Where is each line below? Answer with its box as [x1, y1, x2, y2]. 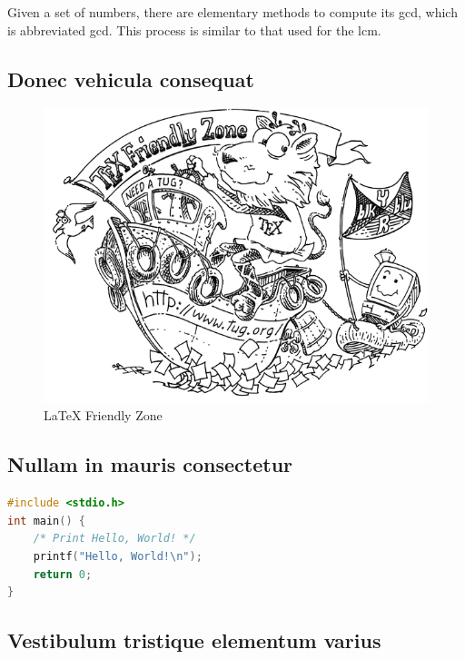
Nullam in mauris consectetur [7, 450, 293, 478]
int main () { [7, 514, 85, 527]
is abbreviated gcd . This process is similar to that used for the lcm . [7, 20, 381, 39]
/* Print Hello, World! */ [33, 532, 196, 546]
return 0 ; [33, 567, 93, 581]
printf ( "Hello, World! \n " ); [33, 549, 203, 563]
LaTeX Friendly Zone [44, 406, 163, 425]
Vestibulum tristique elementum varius [7, 626, 381, 654]
